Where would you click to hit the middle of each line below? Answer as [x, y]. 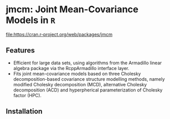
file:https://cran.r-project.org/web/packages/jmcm [59, 34]
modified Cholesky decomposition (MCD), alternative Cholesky [80, 84]
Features [20, 50]
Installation [24, 112]
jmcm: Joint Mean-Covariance [72, 9]
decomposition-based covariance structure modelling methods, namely [89, 79]
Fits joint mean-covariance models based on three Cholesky [77, 74]
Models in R [31, 20]
